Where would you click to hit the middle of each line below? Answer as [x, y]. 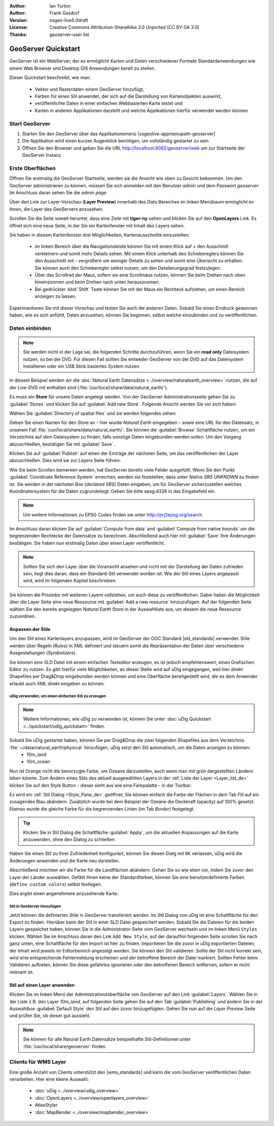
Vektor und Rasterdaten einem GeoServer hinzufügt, [90, 89]
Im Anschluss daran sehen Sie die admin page [58, 193]
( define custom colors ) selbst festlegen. [56, 884]
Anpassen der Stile [30, 629]
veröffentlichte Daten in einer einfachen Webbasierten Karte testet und [109, 103]
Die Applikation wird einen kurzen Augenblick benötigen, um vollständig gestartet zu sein [115, 141]
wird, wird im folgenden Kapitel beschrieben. [70, 581]
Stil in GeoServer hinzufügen [35, 906]
